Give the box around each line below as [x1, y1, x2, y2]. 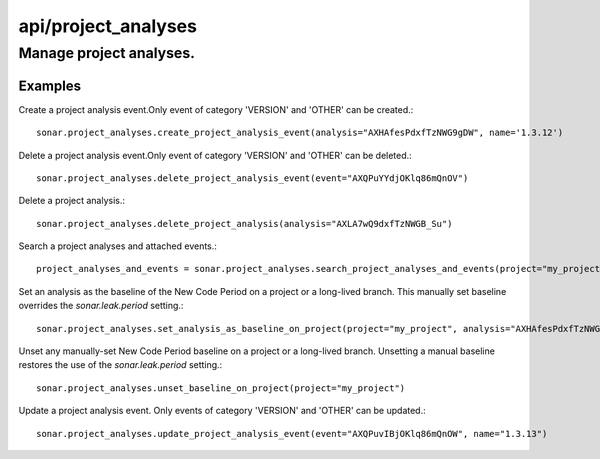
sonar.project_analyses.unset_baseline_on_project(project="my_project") [36, 382, 406, 394]
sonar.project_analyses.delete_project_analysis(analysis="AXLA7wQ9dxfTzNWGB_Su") [36, 218, 453, 229]
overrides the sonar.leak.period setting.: [18, 300, 184, 312]
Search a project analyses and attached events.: [18, 240, 217, 252]
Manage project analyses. [18, 44, 195, 62]
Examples [18, 77, 82, 94]
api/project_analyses [18, 15, 197, 37]
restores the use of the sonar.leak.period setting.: [18, 359, 223, 371]
